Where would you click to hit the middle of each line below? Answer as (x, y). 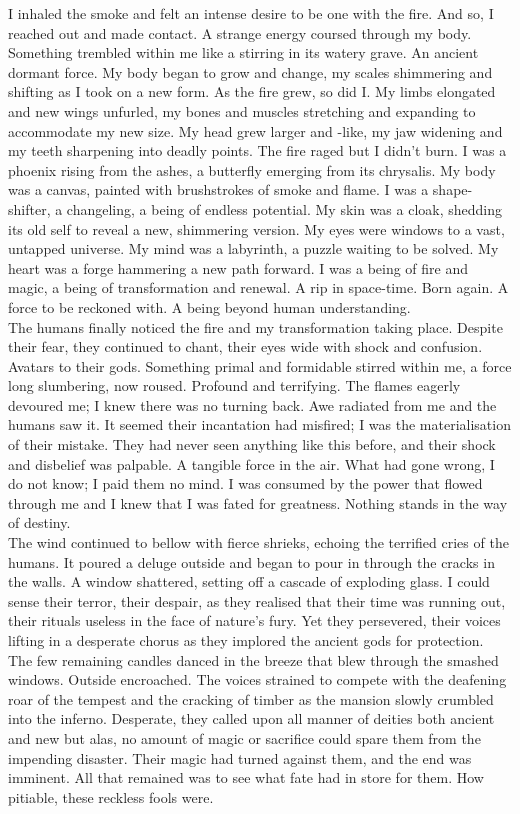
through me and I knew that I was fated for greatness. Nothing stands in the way (258, 502)
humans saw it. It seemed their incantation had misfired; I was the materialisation (259, 424)
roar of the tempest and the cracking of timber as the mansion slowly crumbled (251, 698)
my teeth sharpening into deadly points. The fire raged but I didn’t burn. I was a (257, 150)
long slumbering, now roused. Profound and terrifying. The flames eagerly (234, 385)
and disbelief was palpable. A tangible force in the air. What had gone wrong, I (251, 463)
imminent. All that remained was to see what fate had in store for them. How (246, 777)
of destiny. (39, 522)
